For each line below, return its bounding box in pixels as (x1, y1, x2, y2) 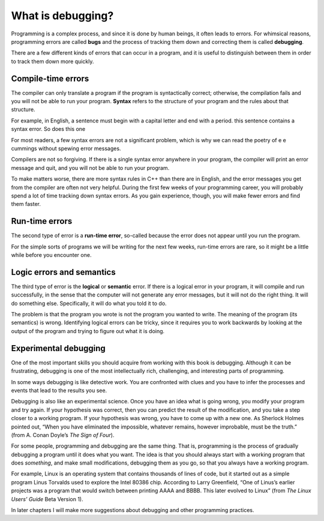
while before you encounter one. (11, 251, 92, 258)
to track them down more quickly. (11, 58, 94, 65)
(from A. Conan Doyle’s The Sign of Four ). (11, 431, 115, 438)
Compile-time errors (11, 73, 89, 83)
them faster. (11, 200, 41, 208)
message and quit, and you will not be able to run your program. (11, 164, 170, 171)
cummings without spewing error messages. (11, 145, 121, 152)
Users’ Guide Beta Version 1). (11, 495, 83, 502)
